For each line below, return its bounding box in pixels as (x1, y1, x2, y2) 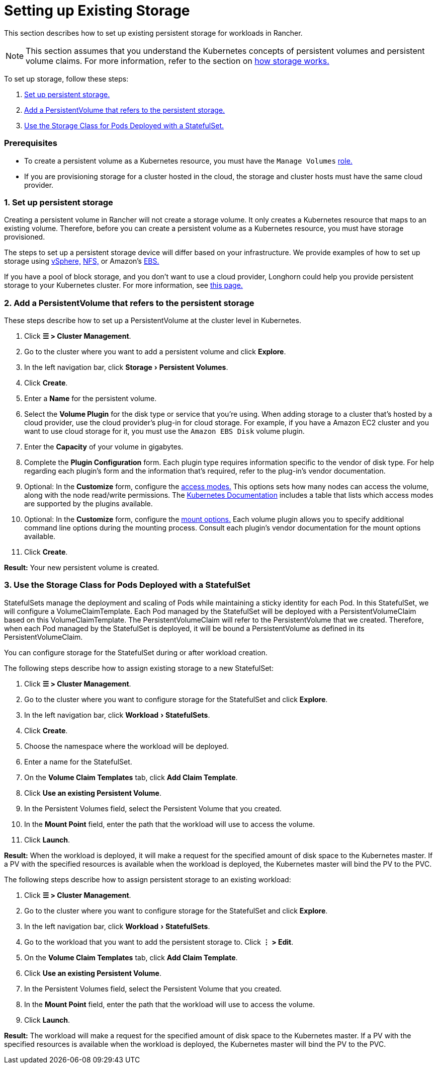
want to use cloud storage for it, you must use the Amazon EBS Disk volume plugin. (24, 427, 305, 435)
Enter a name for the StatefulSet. (24, 757, 132, 766)
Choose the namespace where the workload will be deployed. (24, 741, 229, 750)
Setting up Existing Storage (4, 2, 190, 19)
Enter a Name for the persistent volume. (24, 394, 157, 403)
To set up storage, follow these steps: (4, 74, 129, 83)
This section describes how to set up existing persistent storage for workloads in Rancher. (4, 28, 303, 37)
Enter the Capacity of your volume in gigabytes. (24, 442, 184, 451)
